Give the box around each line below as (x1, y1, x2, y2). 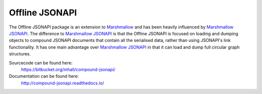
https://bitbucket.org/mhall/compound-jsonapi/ (21, 67, 115, 72)
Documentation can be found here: (9, 73, 79, 79)
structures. (9, 51, 31, 57)
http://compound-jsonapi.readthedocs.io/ (21, 80, 104, 86)
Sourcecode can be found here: (9, 60, 73, 66)
